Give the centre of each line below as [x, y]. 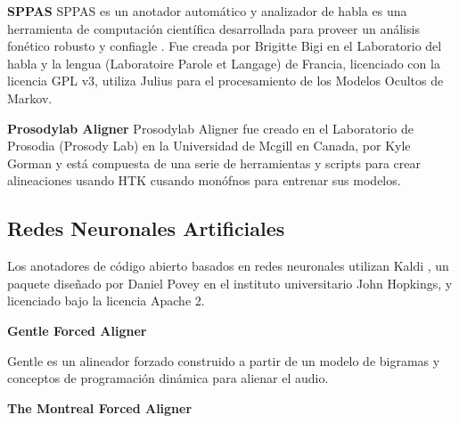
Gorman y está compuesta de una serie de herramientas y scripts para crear [214, 163]
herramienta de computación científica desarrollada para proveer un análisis [213, 28]
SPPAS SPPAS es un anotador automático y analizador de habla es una [207, 11]
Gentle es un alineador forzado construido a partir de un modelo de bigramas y [224, 360]
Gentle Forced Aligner [77, 330]
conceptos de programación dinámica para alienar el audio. [168, 378]
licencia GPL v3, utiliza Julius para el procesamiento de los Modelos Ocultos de [225, 81]
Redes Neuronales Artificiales [146, 228]
